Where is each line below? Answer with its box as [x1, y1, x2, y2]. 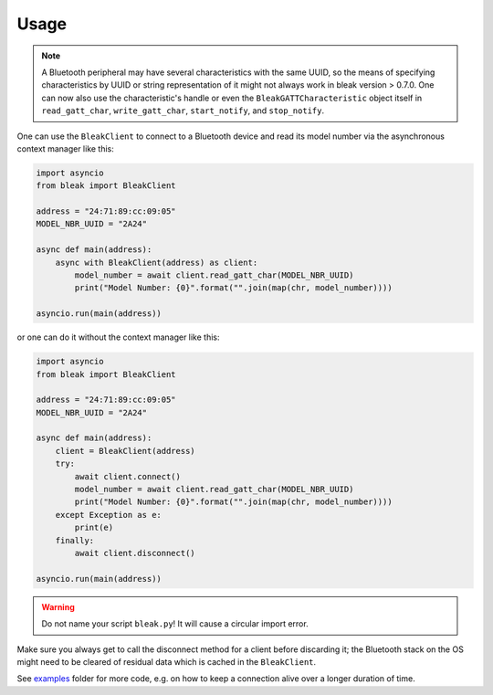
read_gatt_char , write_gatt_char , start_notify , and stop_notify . [41, 105, 324, 116]
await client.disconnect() [74, 548, 195, 558]
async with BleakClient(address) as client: [55, 257, 258, 268]
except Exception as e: [55, 510, 162, 520]
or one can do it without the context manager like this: [16, 332, 220, 342]
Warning [41, 601, 75, 612]
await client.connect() [74, 471, 182, 481]
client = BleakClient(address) [55, 446, 195, 456]
